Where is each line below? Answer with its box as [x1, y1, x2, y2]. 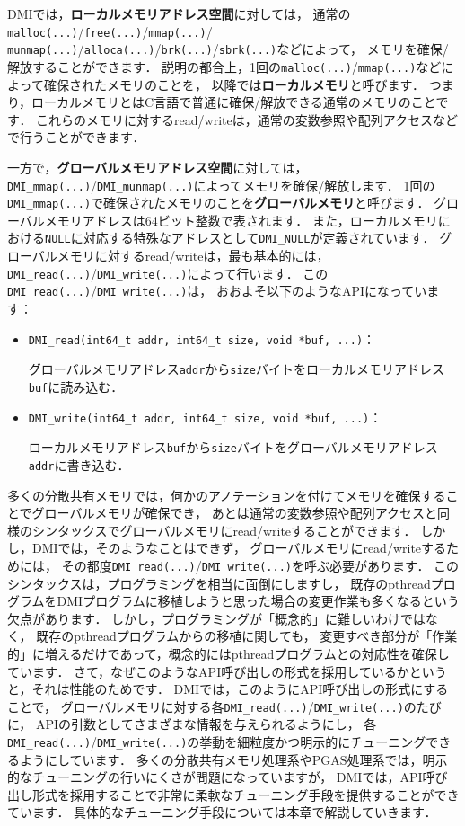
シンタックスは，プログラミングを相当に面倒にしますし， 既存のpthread [7, 573, 431, 592]
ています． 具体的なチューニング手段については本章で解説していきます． [7, 803, 437, 822]
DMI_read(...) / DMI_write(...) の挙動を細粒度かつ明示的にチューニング [7, 732, 426, 751]
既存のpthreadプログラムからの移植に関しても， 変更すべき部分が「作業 [36, 626, 458, 645]
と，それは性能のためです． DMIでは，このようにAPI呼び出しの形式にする [7, 679, 449, 698]
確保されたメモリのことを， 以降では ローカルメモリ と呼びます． [43, 75, 425, 93]
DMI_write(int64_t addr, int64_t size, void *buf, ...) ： [28, 407, 382, 426]
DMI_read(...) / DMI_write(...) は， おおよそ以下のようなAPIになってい [7, 281, 427, 300]
